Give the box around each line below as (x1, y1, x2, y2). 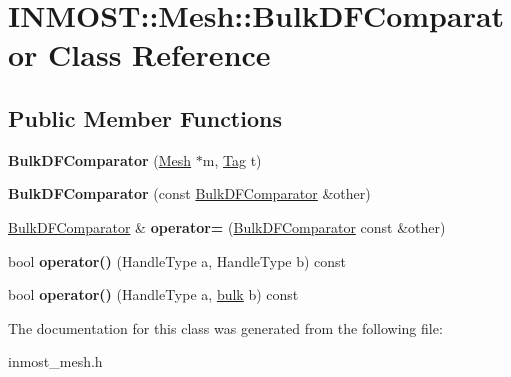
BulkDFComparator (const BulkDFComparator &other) (8, 183, 371, 204)
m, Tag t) (202, 149, 262, 170)
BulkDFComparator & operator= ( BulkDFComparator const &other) (8, 216, 446, 237)
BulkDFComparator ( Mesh (8, 149, 192, 170)
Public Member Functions (8, 102, 282, 133)
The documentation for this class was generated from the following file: (8, 317, 443, 338)
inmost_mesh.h (8, 351, 103, 372)
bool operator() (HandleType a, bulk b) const (8, 284, 299, 305)
